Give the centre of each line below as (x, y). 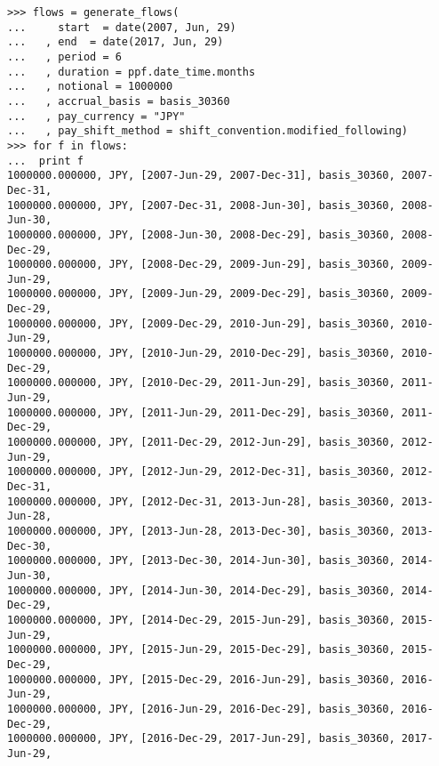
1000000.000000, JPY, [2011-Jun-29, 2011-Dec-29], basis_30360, (201, 412)
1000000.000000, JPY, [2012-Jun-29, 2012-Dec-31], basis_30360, (201, 472)
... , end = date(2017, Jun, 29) (116, 42)
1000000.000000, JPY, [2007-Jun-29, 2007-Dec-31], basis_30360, (201, 176)
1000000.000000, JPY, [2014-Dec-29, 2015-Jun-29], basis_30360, (201, 620)
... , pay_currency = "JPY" (96, 116)
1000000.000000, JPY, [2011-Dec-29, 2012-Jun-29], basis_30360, (201, 443)
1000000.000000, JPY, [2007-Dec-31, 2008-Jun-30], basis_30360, (201, 205)
